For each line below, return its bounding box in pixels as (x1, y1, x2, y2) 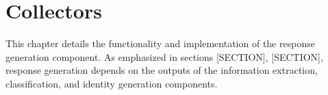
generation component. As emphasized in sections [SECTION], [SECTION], (5, 49, 323, 64)
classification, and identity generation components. (5, 76, 218, 90)
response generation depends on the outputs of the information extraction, (5, 63, 318, 77)
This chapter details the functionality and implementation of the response (5, 36, 315, 51)
